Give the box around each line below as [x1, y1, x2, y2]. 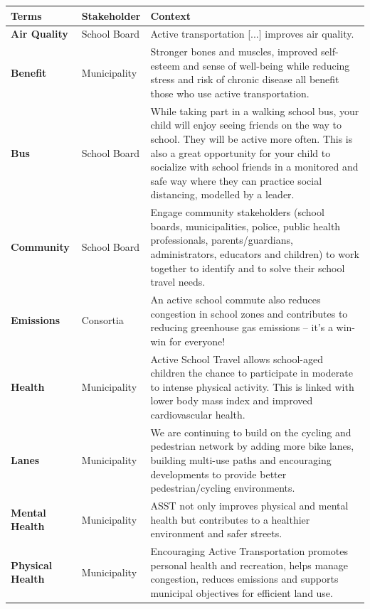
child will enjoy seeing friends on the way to [150, 117, 342, 132]
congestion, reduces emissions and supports [150, 571, 339, 586]
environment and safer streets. [150, 526, 282, 541]
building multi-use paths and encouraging [150, 453, 332, 468]
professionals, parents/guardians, [150, 232, 293, 247]
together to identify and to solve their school [150, 260, 345, 275]
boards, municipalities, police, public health [150, 218, 341, 233]
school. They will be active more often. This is [150, 131, 353, 146]
